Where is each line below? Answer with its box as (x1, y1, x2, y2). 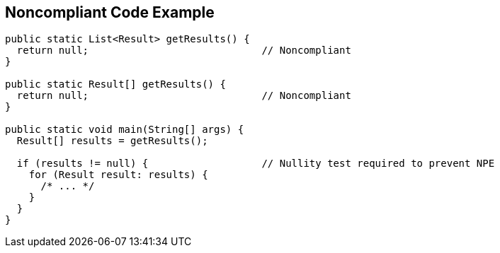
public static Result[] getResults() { (5, 78, 226, 90)
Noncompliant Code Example (5, 4, 215, 21)
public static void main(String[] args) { (5, 124, 244, 136)
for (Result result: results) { (28, 169, 208, 181)
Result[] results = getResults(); (16, 135, 208, 147)
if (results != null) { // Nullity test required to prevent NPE (16, 158, 495, 170)
